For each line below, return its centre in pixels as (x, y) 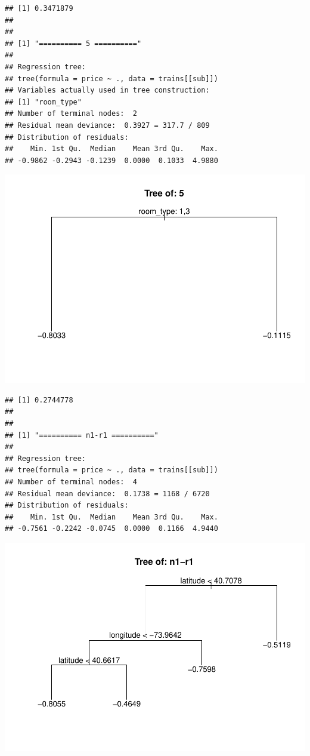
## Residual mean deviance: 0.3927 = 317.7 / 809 (107, 125)
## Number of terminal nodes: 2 (71, 114)
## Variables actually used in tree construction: (107, 90)
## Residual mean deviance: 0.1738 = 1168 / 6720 (107, 494)
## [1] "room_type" (43, 102)
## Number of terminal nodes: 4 (71, 482)
